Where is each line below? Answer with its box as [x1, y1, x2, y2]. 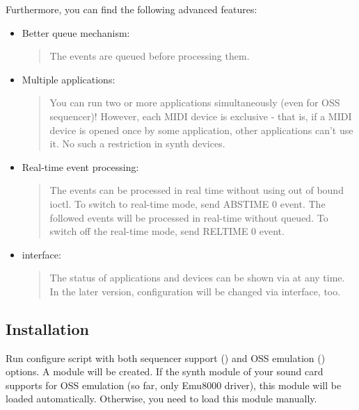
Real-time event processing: [22, 159, 139, 174]
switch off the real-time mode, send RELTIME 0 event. [49, 224, 285, 238]
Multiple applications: [22, 72, 115, 86]
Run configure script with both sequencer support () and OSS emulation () [6, 350, 326, 365]
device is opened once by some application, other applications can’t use [49, 122, 353, 137]
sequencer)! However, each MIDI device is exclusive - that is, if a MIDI [49, 108, 352, 123]
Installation [6, 318, 89, 339]
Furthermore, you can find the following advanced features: [6, 2, 257, 16]
